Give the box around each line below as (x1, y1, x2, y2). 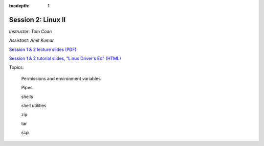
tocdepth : (9, 3, 30, 8)
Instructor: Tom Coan (9, 28, 52, 34)
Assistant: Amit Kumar (9, 37, 54, 44)
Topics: (9, 64, 24, 71)
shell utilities (21, 103, 46, 109)
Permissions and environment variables (21, 75, 101, 81)
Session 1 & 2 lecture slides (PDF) (9, 47, 77, 52)
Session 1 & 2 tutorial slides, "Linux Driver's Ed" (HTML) (9, 55, 122, 61)
